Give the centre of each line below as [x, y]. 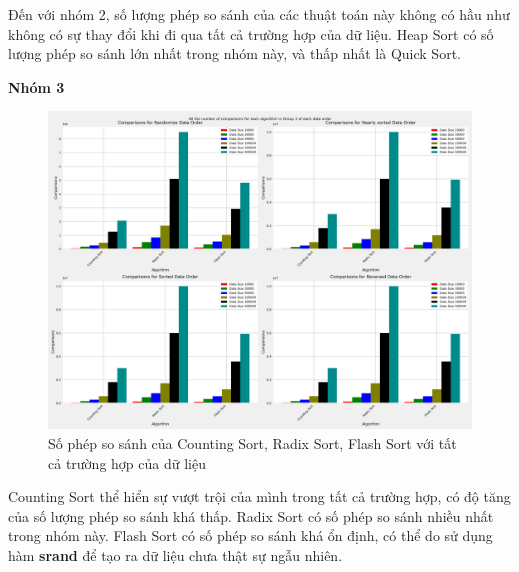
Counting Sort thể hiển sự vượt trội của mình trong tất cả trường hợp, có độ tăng [259, 496]
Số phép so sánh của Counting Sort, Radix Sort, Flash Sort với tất [252, 442]
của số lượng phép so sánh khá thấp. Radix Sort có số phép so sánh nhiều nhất [251, 515]
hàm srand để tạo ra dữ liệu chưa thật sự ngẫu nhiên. [175, 554]
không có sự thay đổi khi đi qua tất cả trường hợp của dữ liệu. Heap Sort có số [251, 33]
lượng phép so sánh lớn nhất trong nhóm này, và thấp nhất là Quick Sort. [234, 53]
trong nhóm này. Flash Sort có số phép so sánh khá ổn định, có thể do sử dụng [250, 535]
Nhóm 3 [36, 86]
